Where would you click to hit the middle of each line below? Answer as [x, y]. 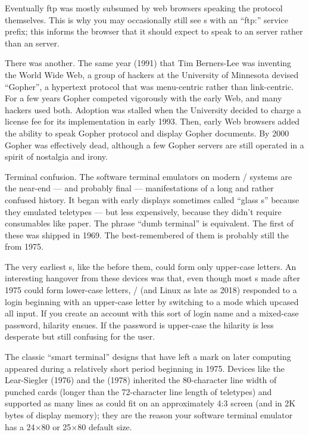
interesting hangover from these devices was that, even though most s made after [153, 278]
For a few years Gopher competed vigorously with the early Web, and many [143, 98]
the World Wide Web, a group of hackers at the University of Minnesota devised [152, 74]
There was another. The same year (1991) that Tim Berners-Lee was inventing [148, 63]
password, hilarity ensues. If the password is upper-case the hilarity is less [139, 324]
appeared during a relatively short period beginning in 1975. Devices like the [145, 368]
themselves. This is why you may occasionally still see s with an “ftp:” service [146, 19]
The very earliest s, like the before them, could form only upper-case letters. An [151, 266]
